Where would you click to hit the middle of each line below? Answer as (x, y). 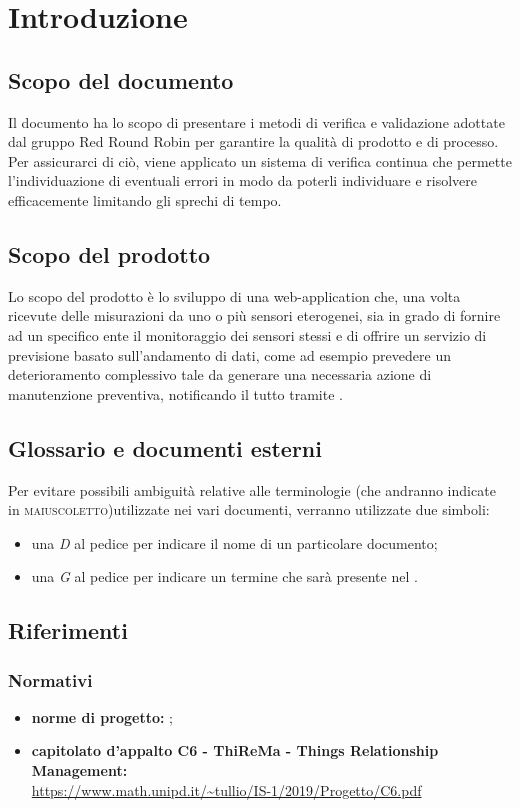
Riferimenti (68, 630)
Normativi (50, 679)
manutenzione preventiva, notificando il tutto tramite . (175, 393)
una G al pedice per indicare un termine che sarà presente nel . (224, 576)
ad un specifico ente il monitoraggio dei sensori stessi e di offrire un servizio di (247, 334)
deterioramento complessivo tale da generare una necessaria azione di (220, 374)
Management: (79, 770)
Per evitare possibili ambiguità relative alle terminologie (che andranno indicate (252, 489)
